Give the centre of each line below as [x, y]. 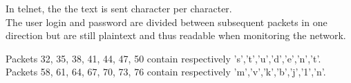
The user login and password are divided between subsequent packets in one [167, 22]
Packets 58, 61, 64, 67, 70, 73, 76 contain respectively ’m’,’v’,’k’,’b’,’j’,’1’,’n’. [166, 72]
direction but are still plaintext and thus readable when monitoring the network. [176, 35]
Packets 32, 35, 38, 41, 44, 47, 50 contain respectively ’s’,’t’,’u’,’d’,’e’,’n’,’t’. [163, 58]
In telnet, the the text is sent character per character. [119, 8]
